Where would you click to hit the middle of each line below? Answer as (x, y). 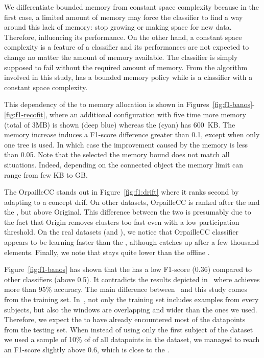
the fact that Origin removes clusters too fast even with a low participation (122, 222)
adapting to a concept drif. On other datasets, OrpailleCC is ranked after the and (132, 202)
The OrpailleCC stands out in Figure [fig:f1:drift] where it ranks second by (122, 192)
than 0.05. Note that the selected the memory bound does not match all (117, 154)
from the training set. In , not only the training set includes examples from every (131, 299)
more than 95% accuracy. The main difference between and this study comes (126, 289)
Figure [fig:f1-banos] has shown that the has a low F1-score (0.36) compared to (128, 269)
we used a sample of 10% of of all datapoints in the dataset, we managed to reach (132, 339)
